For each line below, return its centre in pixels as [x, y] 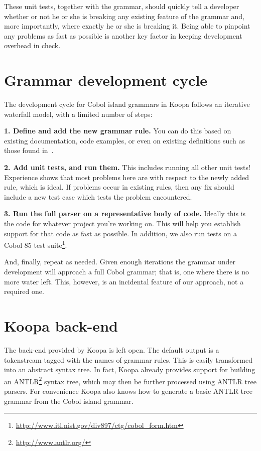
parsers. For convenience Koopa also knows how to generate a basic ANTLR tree [128, 391]
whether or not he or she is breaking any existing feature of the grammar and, [124, 16]
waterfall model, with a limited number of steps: [78, 114]
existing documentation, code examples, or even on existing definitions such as [124, 140]
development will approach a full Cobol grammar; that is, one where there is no [127, 272]
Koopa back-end [61, 326]
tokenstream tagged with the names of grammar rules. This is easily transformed [128, 359]
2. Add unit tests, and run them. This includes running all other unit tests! [127, 167]
